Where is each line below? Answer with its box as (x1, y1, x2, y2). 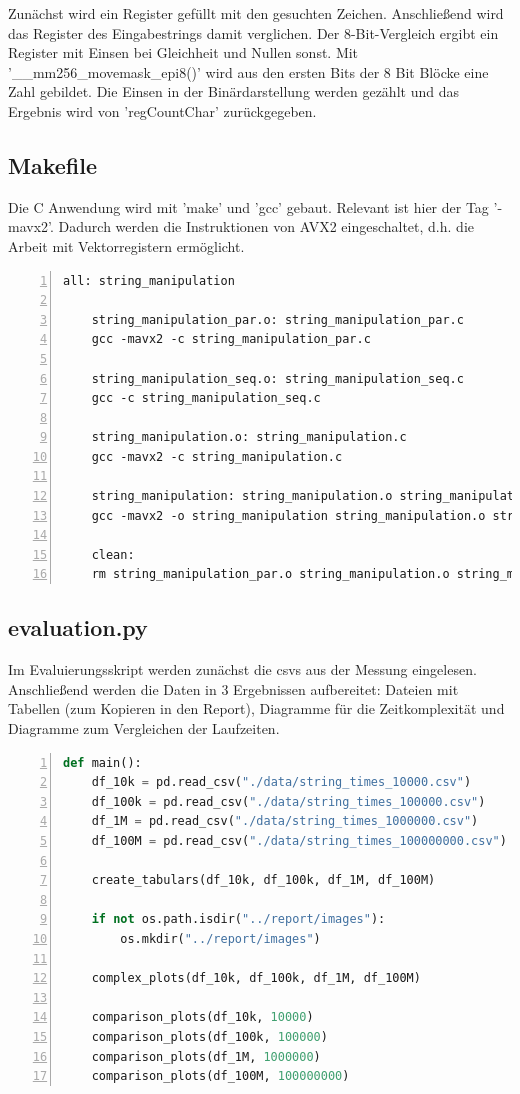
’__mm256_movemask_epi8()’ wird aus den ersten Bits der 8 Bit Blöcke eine (8, 61, 489, 82)
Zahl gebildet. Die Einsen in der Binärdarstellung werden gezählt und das (8, 81, 459, 102)
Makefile (8, 149, 97, 180)
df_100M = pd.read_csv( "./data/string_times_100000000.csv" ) (91, 834, 507, 848)
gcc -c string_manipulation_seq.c (91, 391, 321, 406)
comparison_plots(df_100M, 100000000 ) (91, 1069, 350, 1084)
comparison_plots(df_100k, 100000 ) (91, 1029, 328, 1044)
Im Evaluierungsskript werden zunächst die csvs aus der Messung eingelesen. (8, 659, 477, 680)
